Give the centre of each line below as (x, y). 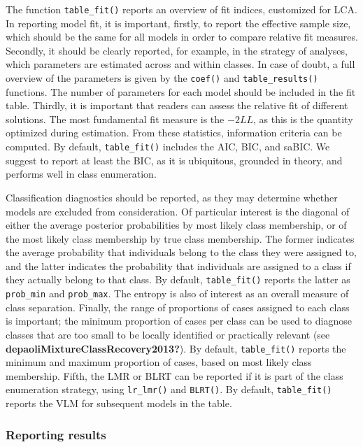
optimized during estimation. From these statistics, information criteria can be (174, 133)
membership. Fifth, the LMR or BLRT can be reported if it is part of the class (175, 375)
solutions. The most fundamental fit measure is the (115, 119)
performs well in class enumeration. (81, 174)
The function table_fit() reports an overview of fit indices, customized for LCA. (181, 9)
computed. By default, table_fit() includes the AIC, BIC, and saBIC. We (168, 147)
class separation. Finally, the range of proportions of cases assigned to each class (178, 307)
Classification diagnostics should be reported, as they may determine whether (172, 197)
